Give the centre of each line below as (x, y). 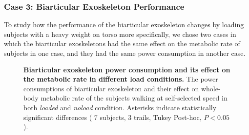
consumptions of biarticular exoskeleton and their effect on (111, 88)
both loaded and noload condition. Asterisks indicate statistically (120, 107)
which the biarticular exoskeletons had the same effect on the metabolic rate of (122, 43)
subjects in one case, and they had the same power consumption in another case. (125, 53)
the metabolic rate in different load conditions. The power (121, 79)
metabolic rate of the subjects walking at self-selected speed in (134, 98)
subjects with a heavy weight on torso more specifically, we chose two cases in (120, 34)
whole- (211, 88)
